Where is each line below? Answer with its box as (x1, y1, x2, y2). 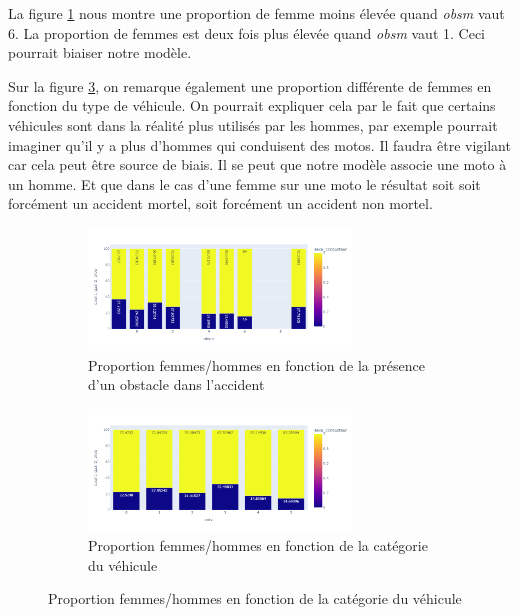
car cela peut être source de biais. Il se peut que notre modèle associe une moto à (8, 154, 507, 175)
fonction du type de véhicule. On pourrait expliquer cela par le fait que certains (8, 95, 496, 116)
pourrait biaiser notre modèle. (8, 42, 192, 63)
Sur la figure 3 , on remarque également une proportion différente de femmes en (8, 75, 492, 96)
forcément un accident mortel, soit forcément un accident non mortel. (8, 193, 433, 214)
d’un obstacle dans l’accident (88, 374, 265, 395)
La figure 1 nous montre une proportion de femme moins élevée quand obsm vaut (8, 3, 505, 23)
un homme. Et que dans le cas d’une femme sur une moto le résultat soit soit (8, 173, 481, 194)
